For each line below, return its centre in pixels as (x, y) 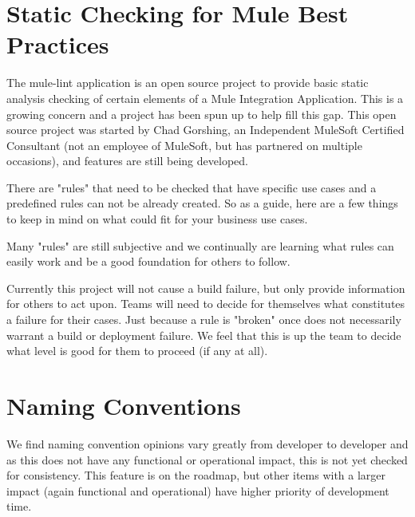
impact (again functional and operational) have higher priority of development (198, 490)
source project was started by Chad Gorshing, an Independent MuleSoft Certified (206, 130)
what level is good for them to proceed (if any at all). (137, 351)
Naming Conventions (124, 405)
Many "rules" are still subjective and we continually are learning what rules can (200, 245)
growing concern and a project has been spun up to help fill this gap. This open (202, 114)
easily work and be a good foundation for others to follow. (148, 261)
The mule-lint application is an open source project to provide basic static (188, 83)
